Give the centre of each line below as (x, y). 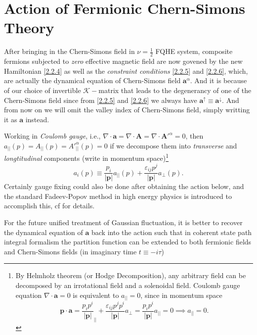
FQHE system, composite (194, 51)
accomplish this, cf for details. (49, 206)
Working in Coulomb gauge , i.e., (52, 136)
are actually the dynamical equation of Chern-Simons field (92, 80)
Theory (29, 27)
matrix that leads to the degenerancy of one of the (175, 90)
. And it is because (218, 80)
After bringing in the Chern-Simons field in (69, 51)
